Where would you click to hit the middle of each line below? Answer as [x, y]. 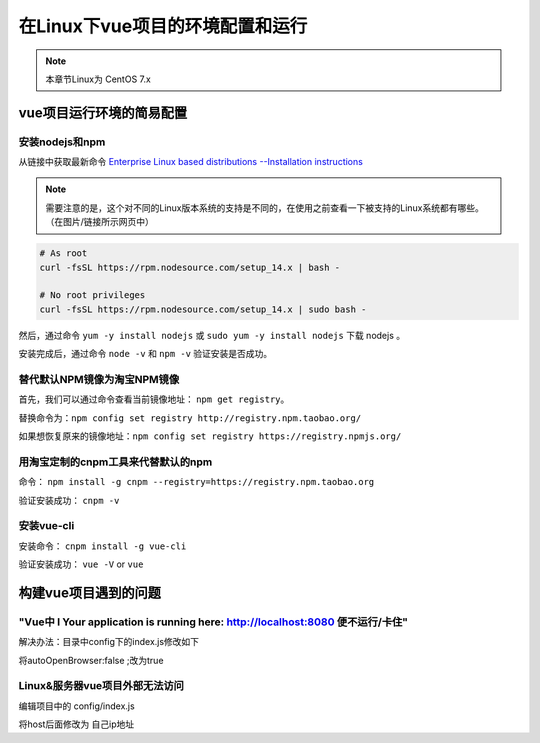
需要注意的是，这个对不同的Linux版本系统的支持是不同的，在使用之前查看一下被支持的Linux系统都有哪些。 [264, 207]
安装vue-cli [46, 526]
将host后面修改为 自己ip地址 [76, 724]
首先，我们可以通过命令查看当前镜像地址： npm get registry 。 [154, 399]
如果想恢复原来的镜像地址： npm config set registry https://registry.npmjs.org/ [210, 436]
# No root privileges [92, 295]
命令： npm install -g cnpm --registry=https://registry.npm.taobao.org [196, 482]
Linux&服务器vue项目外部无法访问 [101, 686]
